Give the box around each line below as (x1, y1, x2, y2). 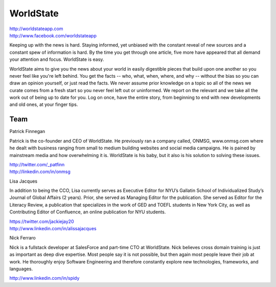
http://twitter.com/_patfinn (9, 161, 65, 167)
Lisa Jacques (9, 178, 38, 184)
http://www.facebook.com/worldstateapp (9, 32, 97, 38)
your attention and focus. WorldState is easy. (9, 56, 104, 62)
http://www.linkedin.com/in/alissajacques (9, 226, 97, 232)
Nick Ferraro (9, 235, 36, 241)
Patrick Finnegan (9, 128, 45, 135)
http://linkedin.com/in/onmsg (9, 169, 71, 175)
